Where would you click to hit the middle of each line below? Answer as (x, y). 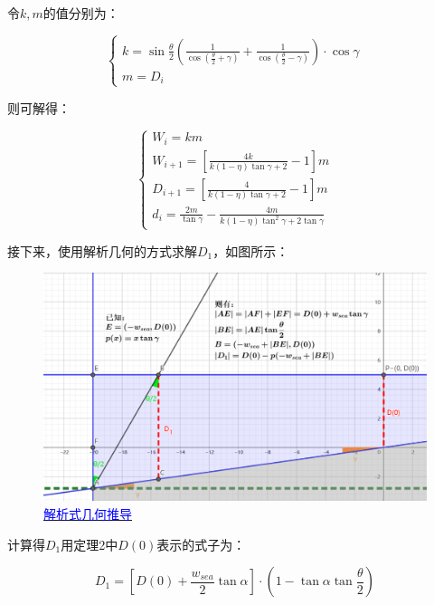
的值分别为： (81, 13)
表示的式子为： (201, 544)
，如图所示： (251, 250)
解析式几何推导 (88, 514)
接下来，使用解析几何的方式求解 (102, 250)
